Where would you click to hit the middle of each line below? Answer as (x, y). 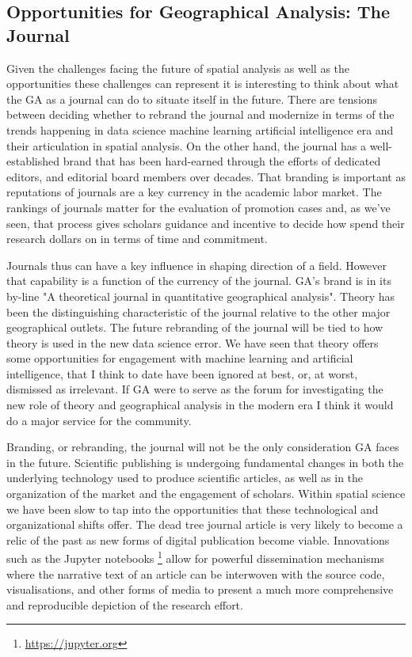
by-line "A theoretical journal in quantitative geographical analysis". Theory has (201, 296)
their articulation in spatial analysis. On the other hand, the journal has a (186, 145)
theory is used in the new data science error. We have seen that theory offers (193, 342)
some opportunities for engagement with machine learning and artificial (180, 358)
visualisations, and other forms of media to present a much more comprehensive (200, 589)
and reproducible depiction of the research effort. (125, 604)
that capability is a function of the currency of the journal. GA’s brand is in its (199, 281)
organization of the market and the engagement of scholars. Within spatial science (206, 494)
